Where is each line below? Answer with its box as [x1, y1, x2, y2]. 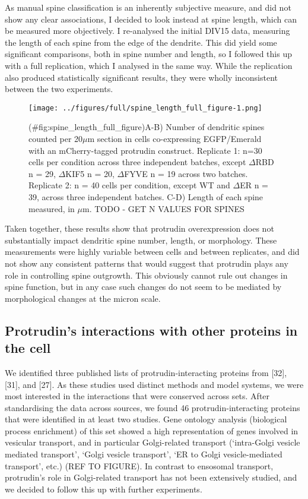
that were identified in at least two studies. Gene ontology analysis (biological [5, 413, 287, 425]
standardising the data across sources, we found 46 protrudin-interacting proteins [5, 401, 300, 413]
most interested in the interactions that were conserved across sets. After [5, 390, 270, 402]
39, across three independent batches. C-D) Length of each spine [28, 190, 263, 203]
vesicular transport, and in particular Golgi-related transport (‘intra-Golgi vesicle [5, 436, 300, 449]
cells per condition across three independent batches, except [28, 156, 246, 168]
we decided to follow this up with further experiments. [5, 482, 202, 495]
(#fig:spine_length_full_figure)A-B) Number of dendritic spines [28, 121, 265, 133]
